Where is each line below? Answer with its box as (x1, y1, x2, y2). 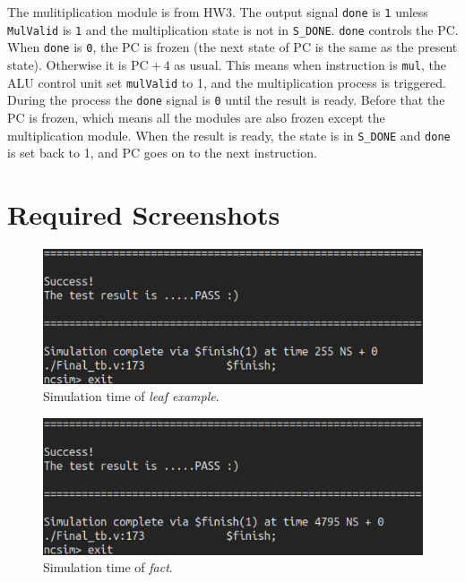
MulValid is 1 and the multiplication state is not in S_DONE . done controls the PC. (7, 20, 459, 39)
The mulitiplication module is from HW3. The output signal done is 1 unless (7, 3, 428, 21)
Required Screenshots (7, 195, 280, 232)
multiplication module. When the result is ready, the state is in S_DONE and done (7, 125, 451, 144)
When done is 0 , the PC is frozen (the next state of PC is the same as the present (7, 38, 458, 56)
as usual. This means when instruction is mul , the (174, 55, 446, 73)
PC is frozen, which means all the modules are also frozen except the (7, 107, 385, 126)
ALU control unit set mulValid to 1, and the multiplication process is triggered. (7, 73, 446, 91)
